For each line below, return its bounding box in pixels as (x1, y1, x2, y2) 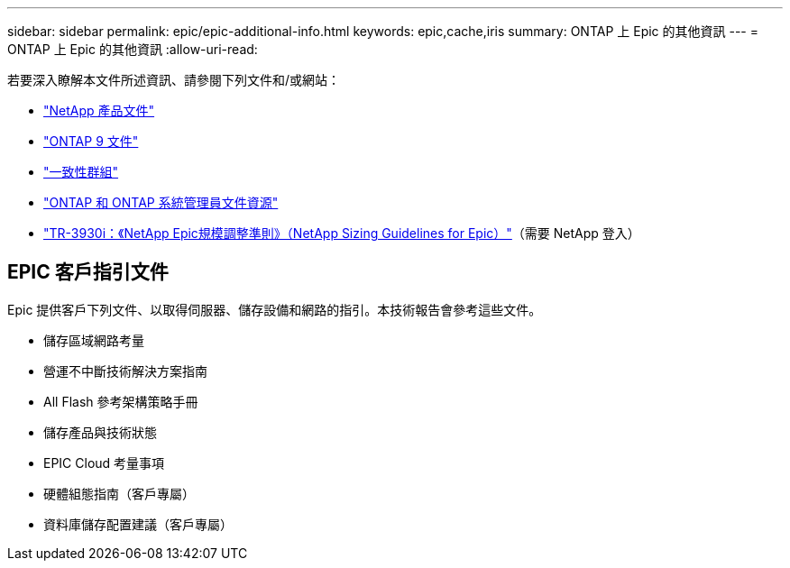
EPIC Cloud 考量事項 (43, 454, 165, 471)
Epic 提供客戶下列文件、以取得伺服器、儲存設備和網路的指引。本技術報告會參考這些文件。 (7, 301, 542, 317)
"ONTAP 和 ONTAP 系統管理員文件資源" (43, 195, 279, 210)
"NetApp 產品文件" (43, 103, 155, 118)
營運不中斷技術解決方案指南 (43, 362, 207, 379)
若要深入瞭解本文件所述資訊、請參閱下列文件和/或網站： (7, 72, 341, 87)
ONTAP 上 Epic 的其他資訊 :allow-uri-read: (7, 41, 258, 57)
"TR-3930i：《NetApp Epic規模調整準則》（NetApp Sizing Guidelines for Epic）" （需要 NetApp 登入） (43, 225, 640, 241)
